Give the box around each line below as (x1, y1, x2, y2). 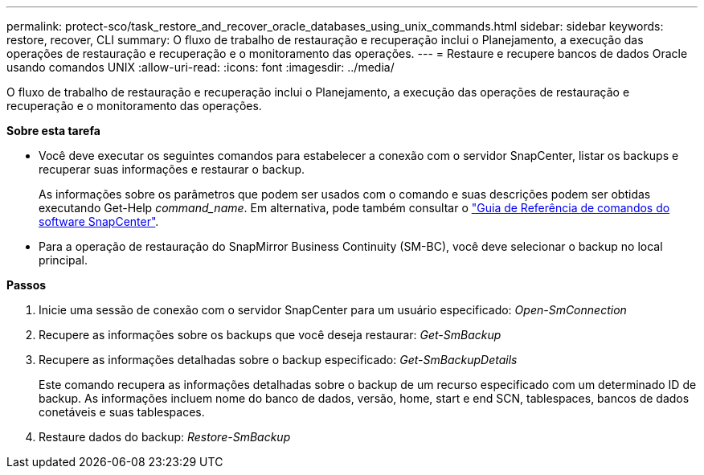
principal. (39, 253, 88, 267)
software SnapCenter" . (39, 215, 159, 228)
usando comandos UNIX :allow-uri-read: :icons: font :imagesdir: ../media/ (6, 60, 395, 74)
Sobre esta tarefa (6, 124, 100, 137)
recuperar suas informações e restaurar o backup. (39, 162, 305, 176)
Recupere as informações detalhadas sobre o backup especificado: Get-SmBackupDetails (39, 353, 518, 366)
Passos (6, 278, 47, 292)
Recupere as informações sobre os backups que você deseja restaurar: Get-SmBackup (39, 328, 501, 342)
